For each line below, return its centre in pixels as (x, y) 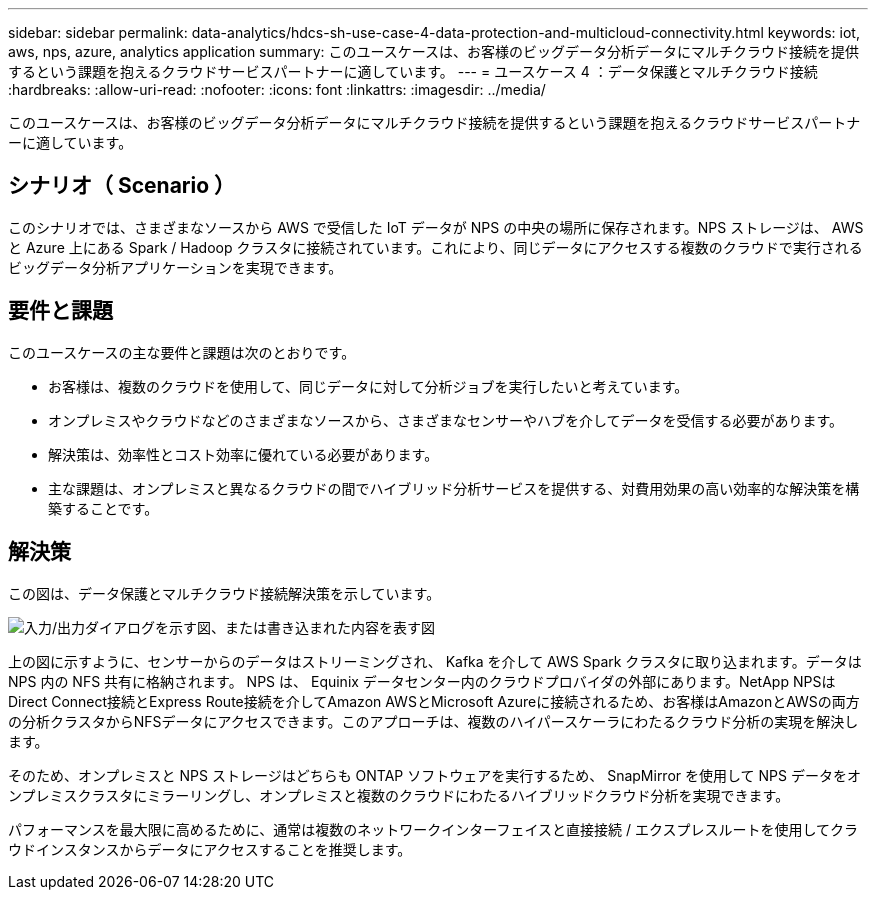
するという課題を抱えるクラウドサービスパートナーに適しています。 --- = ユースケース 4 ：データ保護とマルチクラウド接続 (413, 71)
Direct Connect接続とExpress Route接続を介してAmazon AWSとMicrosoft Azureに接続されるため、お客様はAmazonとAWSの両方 (434, 701)
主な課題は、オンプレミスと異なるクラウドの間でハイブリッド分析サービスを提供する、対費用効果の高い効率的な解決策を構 (454, 488)
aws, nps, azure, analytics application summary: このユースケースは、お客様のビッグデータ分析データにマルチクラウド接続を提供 (434, 51)
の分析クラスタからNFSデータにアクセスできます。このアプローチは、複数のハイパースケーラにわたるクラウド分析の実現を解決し (433, 721)
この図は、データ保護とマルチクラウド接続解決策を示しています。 (224, 593)
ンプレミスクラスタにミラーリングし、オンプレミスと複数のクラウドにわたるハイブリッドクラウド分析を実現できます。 (399, 795)
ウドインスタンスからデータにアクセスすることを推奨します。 (210, 849)
